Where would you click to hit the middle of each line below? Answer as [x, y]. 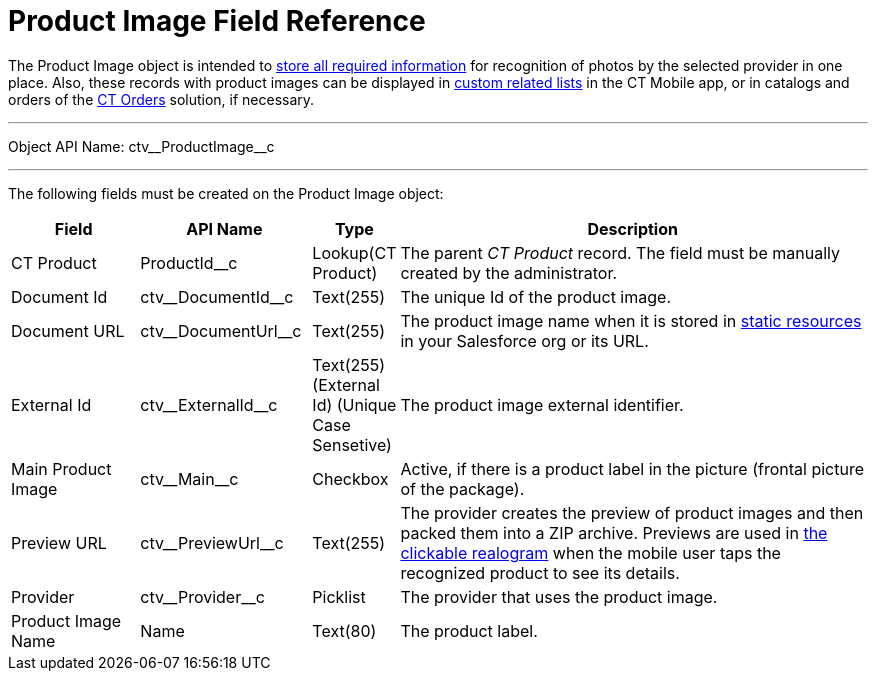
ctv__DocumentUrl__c [221, 330]
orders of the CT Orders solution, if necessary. [161, 99]
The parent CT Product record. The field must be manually [620, 252]
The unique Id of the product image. [535, 296]
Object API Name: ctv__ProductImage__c [141, 146]
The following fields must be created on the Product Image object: [226, 193]
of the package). [462, 488]
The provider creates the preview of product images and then [632, 512]
